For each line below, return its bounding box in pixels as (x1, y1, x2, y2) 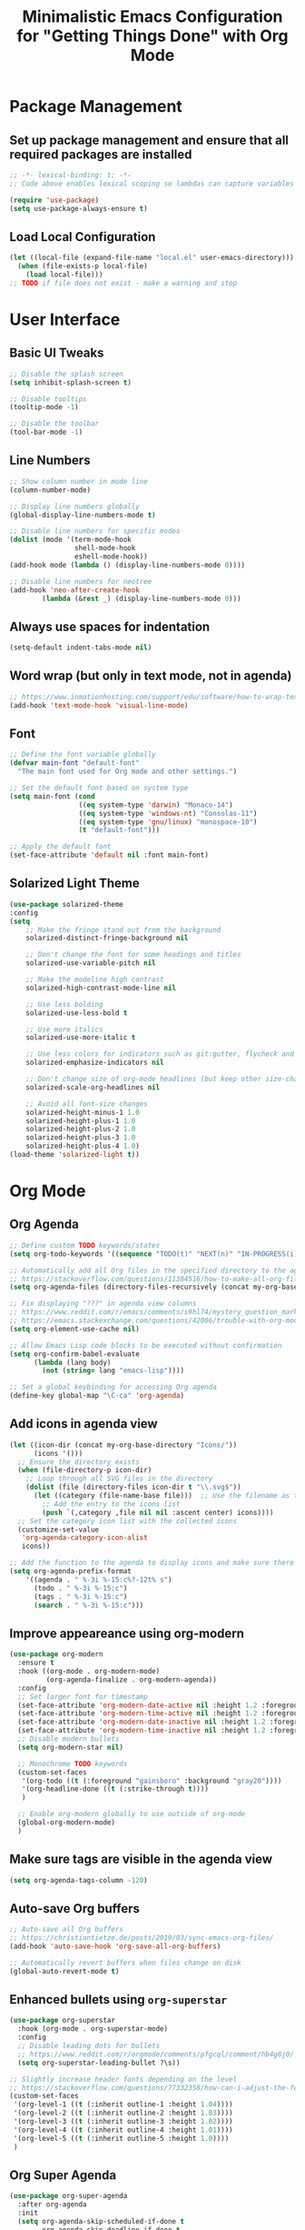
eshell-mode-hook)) (74, 552, 148, 561)
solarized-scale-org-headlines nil (25, 1082, 161, 1092)
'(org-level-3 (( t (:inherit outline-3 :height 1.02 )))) (13, 2117, 233, 2126)
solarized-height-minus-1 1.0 (25, 1108, 141, 1117)
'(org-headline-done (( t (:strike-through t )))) (21, 1784, 209, 1793)
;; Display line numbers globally (9, 502, 141, 511)
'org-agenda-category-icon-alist (21, 1533, 148, 1542)
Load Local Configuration (9, 229, 156, 245)
